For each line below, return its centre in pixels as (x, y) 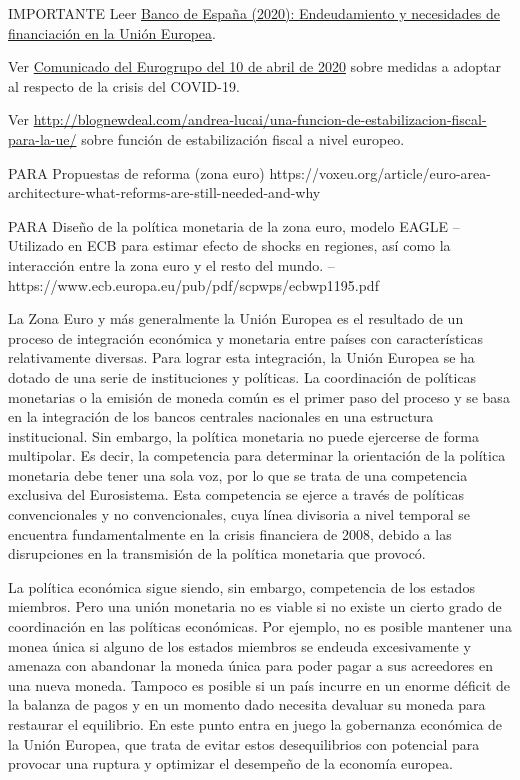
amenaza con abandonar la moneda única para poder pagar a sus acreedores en (251, 665)
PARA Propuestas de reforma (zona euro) (136, 172)
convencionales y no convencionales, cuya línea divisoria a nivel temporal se (239, 514)
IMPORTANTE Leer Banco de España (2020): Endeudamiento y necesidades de (254, 13)
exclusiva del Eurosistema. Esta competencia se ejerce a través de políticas (236, 494)
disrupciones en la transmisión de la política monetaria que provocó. (217, 553)
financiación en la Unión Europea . (112, 32)
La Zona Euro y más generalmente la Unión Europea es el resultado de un (236, 318)
